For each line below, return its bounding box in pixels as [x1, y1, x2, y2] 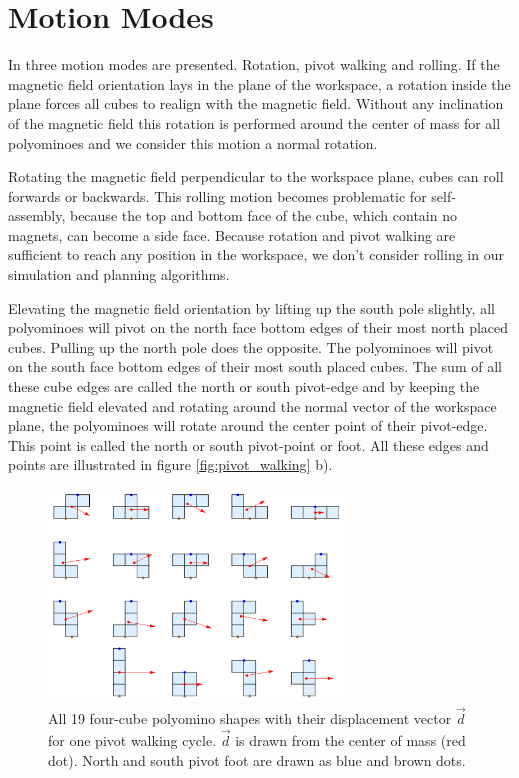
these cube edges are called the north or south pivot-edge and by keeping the [8, 376, 480, 397]
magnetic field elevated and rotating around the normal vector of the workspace [8, 395, 497, 416]
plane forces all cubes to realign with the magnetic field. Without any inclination [8, 93, 504, 114]
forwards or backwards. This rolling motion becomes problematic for [8, 185, 427, 206]
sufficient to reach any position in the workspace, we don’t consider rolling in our [8, 244, 504, 265]
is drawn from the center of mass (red [235, 729, 466, 750]
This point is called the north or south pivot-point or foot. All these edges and [8, 434, 489, 455]
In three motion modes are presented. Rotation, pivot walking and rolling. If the [8, 54, 500, 75]
